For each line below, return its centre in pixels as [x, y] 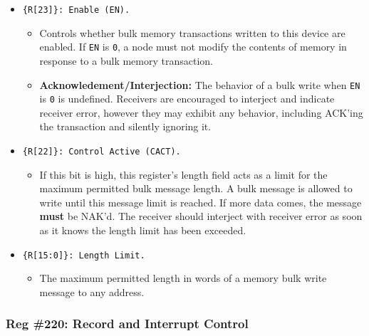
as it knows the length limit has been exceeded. [143, 230]
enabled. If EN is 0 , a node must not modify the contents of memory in [193, 47]
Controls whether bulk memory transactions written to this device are [192, 32]
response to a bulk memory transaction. [126, 60]
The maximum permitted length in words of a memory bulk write [183, 278]
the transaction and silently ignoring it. [125, 126]
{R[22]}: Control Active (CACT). [102, 152]
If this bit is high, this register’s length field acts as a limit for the [183, 174]
